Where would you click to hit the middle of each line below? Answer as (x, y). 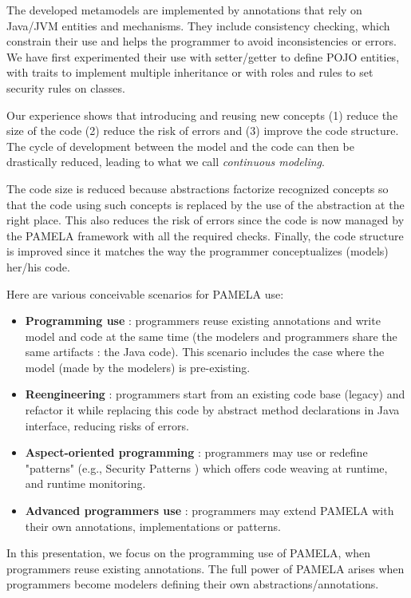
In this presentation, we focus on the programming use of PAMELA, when (189, 553)
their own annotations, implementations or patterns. (153, 526)
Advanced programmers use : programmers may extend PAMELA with (209, 511)
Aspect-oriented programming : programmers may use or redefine (196, 452)
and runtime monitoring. (85, 483)
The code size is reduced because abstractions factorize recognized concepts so (198, 188)
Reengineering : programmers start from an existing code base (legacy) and (215, 394)
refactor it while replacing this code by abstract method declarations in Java (212, 410)
